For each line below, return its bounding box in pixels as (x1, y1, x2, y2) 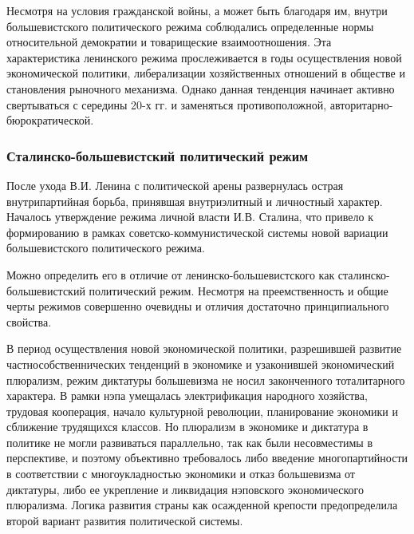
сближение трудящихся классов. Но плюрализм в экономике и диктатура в (6, 418, 369, 435)
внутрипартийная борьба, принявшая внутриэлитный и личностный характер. (6, 192, 383, 209)
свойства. (6, 313, 52, 330)
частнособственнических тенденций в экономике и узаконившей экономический (6, 355, 395, 372)
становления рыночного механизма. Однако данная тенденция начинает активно (6, 80, 395, 97)
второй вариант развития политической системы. (6, 512, 243, 528)
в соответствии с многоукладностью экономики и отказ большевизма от (6, 465, 355, 482)
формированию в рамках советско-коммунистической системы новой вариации (6, 223, 388, 240)
